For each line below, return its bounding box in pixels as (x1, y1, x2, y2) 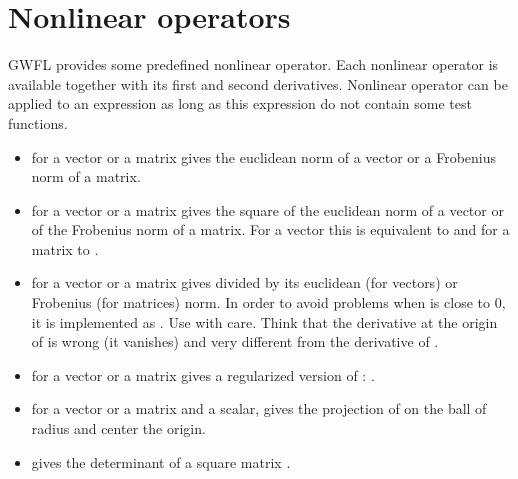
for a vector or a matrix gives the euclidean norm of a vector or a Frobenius (31, 146, 496, 167)
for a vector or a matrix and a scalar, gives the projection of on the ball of (31, 398, 487, 419)
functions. (8, 112, 68, 133)
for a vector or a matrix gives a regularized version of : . (31, 364, 375, 385)
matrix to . (31, 238, 99, 259)
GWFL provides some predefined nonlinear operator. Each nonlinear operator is (8, 54, 499, 75)
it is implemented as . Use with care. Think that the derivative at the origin (31, 311, 498, 332)
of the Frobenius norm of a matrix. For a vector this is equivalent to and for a (31, 219, 510, 240)
